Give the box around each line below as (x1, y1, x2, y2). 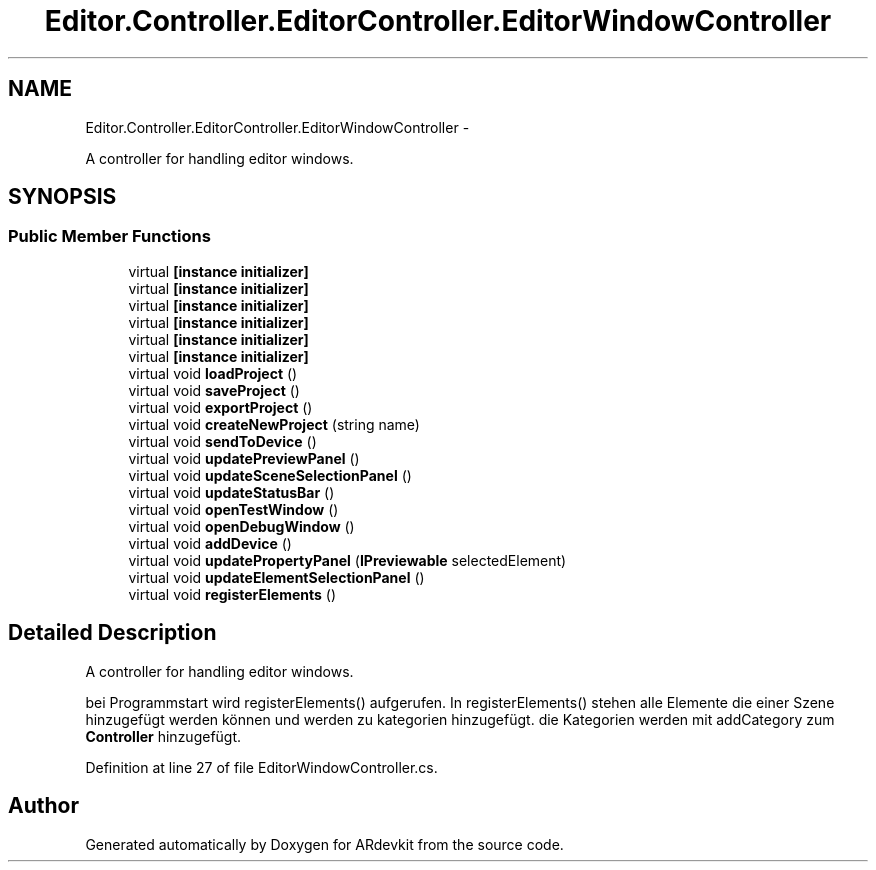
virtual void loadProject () (128, 364, 298, 382)
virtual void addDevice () (128, 534, 292, 552)
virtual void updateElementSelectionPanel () (128, 568, 425, 586)
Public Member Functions (8, 226, 211, 247)
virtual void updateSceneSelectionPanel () (128, 466, 412, 484)
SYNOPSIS (8, 184, 117, 210)
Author (8, 793, 79, 819)
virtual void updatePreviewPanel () (128, 449, 360, 467)
